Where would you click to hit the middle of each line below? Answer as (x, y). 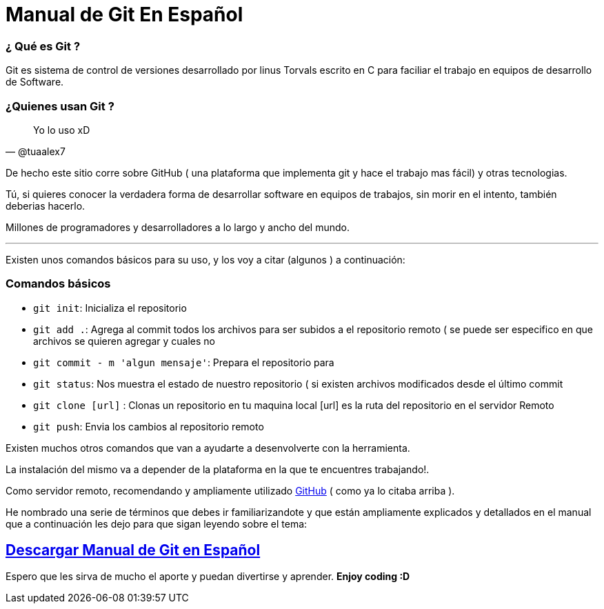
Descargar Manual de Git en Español (133, 550)
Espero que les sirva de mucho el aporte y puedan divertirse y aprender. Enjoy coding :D (208, 577)
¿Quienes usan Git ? (60, 106)
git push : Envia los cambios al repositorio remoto (149, 426)
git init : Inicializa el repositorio (110, 308)
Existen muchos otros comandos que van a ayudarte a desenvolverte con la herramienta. (208, 448)
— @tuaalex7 (36, 151)
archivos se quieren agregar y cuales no (124, 341)
